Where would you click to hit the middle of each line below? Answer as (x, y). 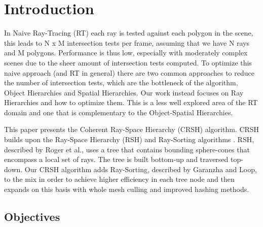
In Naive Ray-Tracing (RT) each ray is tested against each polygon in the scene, (129, 33)
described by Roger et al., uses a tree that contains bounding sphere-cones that (127, 149)
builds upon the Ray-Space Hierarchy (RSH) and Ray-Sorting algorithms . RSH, (129, 139)
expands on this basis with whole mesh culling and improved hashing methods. (127, 189)
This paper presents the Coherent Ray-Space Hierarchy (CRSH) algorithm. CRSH (132, 129)
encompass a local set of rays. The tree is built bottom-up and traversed (116, 159)
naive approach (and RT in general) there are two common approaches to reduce (129, 72)
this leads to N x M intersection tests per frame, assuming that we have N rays (127, 42)
